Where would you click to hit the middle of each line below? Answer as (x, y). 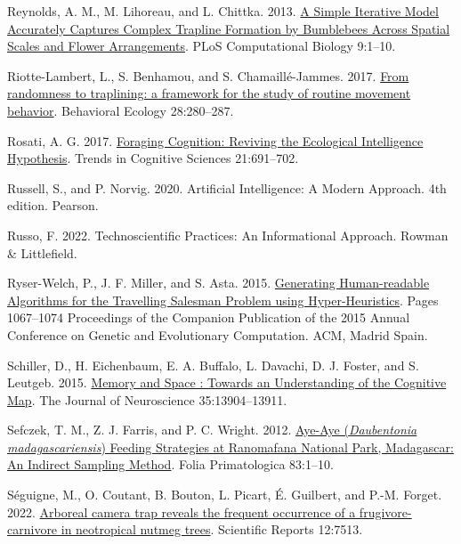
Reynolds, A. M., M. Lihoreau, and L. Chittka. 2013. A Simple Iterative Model (223, 11)
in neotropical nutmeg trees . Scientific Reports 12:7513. (212, 529)
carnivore (32, 529)
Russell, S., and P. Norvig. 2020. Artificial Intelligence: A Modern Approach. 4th (227, 187)
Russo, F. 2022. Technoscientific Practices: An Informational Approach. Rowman (228, 235)
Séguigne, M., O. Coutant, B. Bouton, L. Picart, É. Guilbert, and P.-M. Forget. (225, 495)
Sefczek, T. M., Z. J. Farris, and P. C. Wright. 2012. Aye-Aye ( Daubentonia (212, 430)
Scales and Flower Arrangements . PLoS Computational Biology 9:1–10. (202, 46)
